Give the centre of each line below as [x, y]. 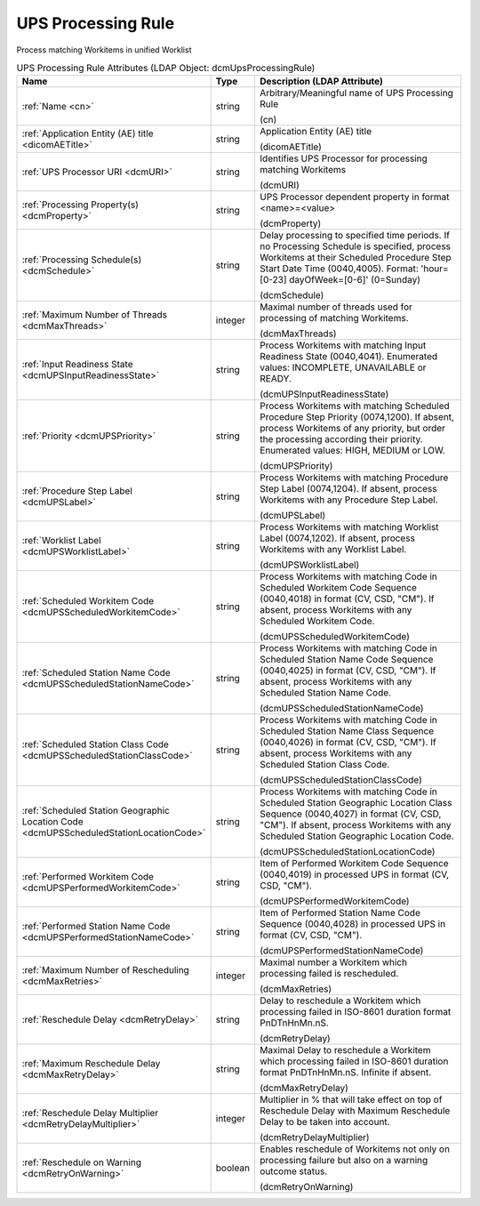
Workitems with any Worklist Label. [333, 550]
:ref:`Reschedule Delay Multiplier [90, 1114]
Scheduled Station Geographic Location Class [356, 803]
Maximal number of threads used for [336, 307]
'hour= [435, 269]
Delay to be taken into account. [324, 1122]
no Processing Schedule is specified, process [355, 246]
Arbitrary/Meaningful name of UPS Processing [356, 93]
